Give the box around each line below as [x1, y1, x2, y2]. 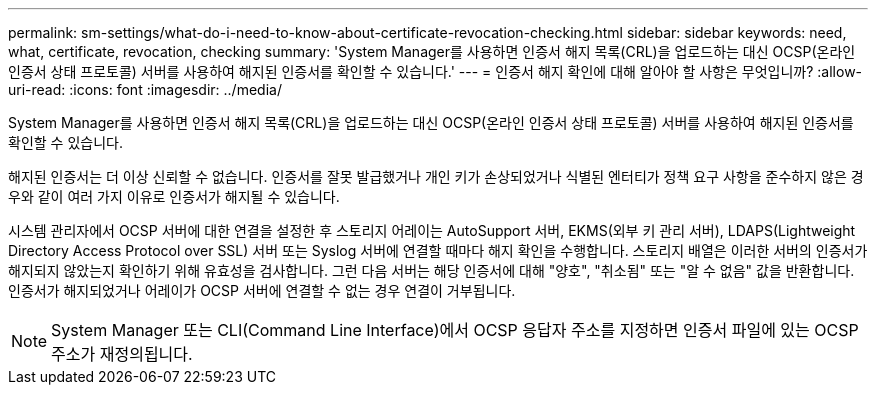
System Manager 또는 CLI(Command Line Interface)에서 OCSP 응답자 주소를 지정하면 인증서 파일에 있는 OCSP [51, 320, 859, 340]
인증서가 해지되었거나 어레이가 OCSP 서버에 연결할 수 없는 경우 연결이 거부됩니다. [8, 282, 516, 299]
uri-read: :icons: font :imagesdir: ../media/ [8, 81, 282, 98]
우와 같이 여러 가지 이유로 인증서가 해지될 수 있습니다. [8, 188, 340, 205]
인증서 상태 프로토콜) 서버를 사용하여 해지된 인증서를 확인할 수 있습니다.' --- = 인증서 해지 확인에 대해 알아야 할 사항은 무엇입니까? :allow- [8, 63, 863, 80]
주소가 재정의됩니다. [51, 344, 193, 364]
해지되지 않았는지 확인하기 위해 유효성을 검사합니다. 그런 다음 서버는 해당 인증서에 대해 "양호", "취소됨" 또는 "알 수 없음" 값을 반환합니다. [8, 262, 855, 279]
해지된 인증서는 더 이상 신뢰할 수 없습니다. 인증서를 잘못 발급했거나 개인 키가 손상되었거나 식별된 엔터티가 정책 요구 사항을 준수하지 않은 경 [8, 168, 864, 185]
